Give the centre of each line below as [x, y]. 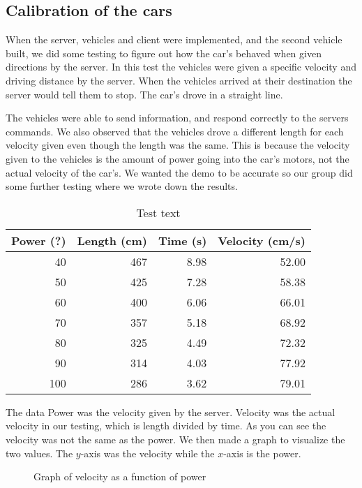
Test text [158, 212]
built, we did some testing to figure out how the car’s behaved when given [164, 53]
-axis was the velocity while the [148, 453]
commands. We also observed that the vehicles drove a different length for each [175, 131]
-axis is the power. [262, 453]
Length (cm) [112, 240]
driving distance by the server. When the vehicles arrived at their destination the [179, 80]
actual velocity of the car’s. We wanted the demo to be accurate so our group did [179, 172]
